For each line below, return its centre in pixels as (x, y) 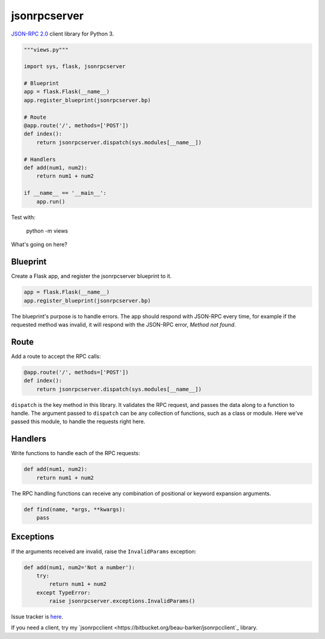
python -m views (47, 231)
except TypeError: (63, 593)
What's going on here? (39, 245)
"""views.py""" (46, 49)
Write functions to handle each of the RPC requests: (76, 453)
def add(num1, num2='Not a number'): (79, 567)
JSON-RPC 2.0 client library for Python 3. (63, 34)
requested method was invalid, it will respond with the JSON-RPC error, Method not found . (123, 324)
